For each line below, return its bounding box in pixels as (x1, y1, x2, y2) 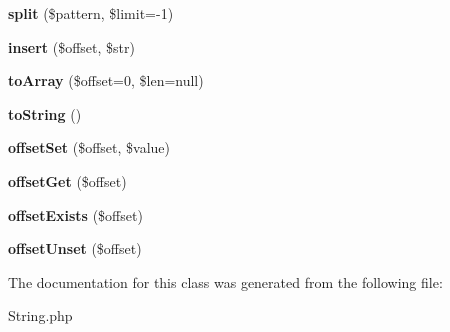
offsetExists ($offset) (8, 204, 143, 225)
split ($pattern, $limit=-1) (8, 3, 174, 23)
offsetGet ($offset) (8, 170, 127, 191)
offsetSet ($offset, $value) (8, 137, 170, 158)
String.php (8, 305, 73, 326)
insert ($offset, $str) (8, 36, 135, 57)
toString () (8, 103, 82, 124)
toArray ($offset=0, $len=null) (8, 70, 204, 91)
